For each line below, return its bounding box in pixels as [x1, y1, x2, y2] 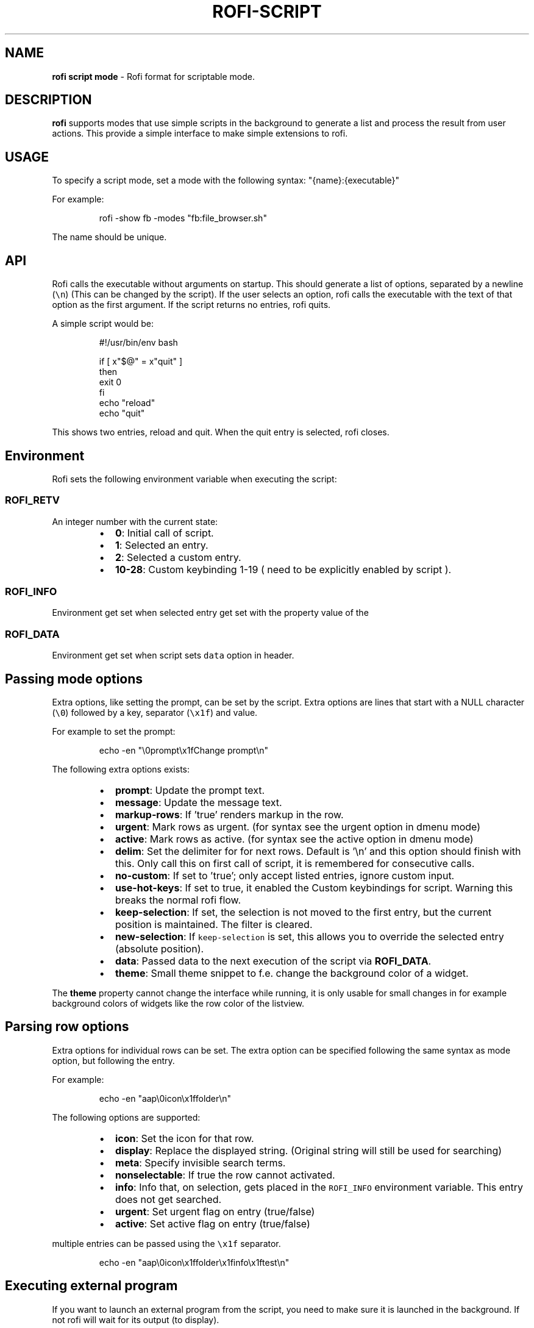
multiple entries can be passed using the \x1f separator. [52, 1238, 281, 1249]
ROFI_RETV [5, 494, 60, 507]
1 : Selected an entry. [115, 538, 208, 551]
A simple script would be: [52, 318, 154, 329]
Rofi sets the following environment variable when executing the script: [52, 473, 337, 484]
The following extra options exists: [52, 764, 190, 775]
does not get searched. [115, 1193, 222, 1205]
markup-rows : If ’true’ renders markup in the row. [115, 809, 344, 821]
